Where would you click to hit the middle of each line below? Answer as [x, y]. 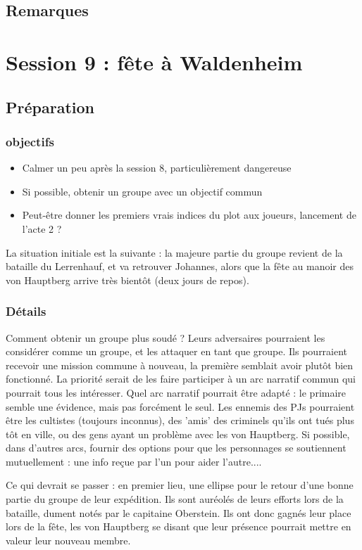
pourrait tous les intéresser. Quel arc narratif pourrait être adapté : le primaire [176, 392]
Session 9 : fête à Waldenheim [154, 62]
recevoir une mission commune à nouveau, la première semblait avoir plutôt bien [180, 365]
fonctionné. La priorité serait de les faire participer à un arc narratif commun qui [181, 379]
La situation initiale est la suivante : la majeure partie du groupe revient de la [174, 252]
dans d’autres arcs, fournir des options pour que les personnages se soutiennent [176, 448]
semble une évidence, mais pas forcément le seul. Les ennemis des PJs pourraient [180, 406]
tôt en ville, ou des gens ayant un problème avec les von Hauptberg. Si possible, [178, 434]
